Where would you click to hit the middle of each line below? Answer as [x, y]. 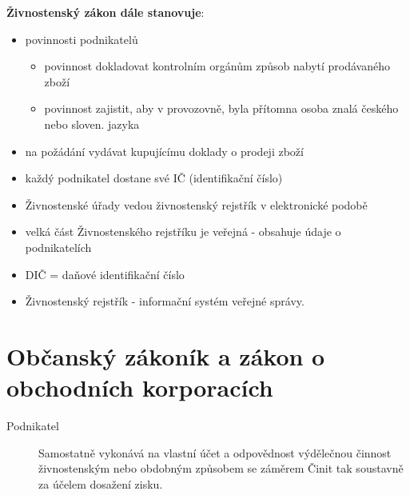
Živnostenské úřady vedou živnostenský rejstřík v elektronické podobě [196, 204]
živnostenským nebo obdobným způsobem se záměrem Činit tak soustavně [221, 468]
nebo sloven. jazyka [92, 124]
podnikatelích [58, 247]
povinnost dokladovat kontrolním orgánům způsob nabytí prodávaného [217, 66]
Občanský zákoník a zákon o [166, 355]
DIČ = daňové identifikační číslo [105, 274]
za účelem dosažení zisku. [101, 483]
